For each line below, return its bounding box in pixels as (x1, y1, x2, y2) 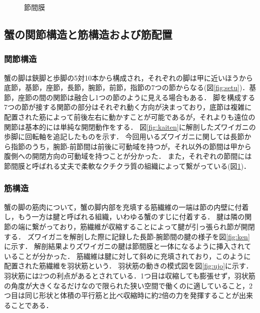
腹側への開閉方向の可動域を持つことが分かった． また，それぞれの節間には (4, 151, 252, 161)
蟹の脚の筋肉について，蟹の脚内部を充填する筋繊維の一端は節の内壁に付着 (4, 201, 249, 212)
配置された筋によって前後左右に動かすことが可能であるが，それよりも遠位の (4, 111, 255, 122)
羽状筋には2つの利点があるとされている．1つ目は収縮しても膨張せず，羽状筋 (4, 270, 255, 280)
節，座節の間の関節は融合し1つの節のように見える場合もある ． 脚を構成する (4, 92, 255, 102)
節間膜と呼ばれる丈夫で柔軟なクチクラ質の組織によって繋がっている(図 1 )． (4, 160, 251, 171)
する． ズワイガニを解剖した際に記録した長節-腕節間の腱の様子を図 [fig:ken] (4, 231, 250, 241)
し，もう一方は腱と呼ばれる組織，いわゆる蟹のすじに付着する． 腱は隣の (4, 211, 245, 222)
